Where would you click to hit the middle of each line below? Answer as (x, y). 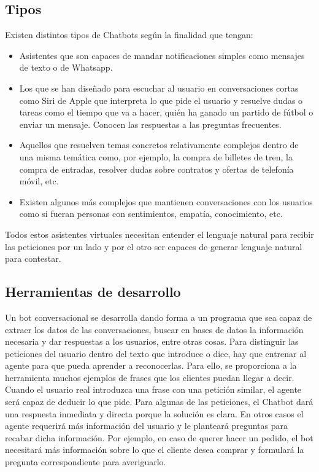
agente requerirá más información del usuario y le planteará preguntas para (147, 426)
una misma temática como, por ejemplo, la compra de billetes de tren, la (156, 156)
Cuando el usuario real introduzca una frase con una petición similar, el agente (153, 389)
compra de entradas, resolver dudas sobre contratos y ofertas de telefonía (156, 169)
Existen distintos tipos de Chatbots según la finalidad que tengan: (129, 35)
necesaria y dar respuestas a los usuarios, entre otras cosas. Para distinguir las (152, 341)
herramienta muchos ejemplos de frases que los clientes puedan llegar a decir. (150, 377)
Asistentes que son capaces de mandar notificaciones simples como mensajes (162, 55)
